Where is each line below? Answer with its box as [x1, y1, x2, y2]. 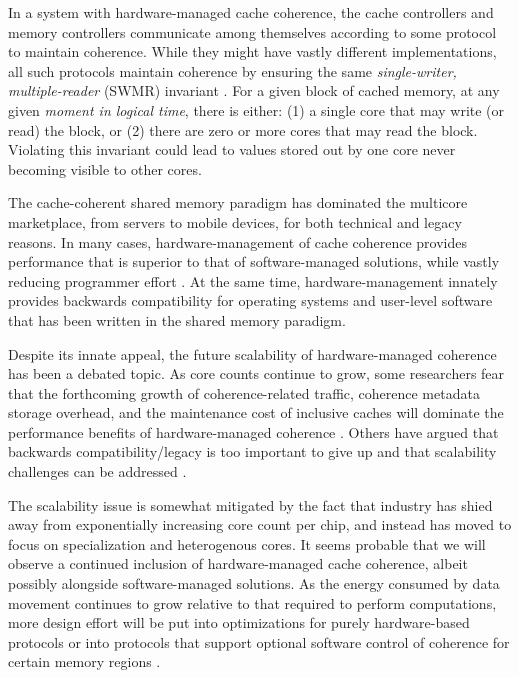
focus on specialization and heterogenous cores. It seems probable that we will [8, 533, 486, 554]
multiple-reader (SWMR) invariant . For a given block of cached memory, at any [8, 80, 500, 101]
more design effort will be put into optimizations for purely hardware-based [8, 612, 470, 633]
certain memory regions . [8, 651, 161, 672]
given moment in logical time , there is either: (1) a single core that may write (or [8, 99, 505, 120]
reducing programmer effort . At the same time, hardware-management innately [8, 270, 498, 291]
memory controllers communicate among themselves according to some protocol [8, 21, 497, 42]
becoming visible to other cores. [8, 158, 202, 179]
